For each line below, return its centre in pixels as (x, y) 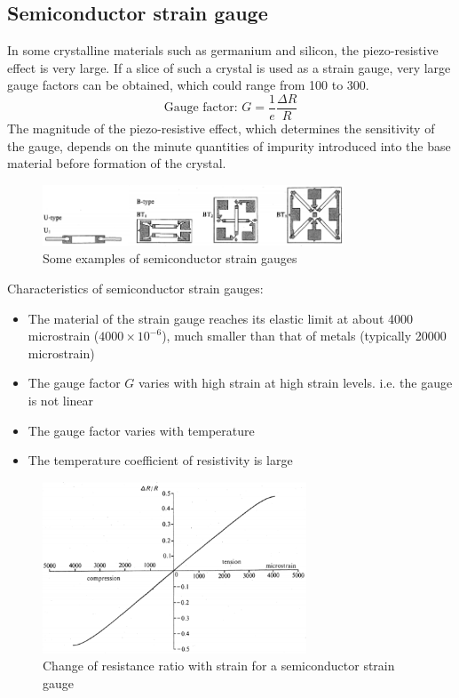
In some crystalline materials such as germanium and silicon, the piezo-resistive (223, 50)
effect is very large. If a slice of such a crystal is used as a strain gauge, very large (229, 67)
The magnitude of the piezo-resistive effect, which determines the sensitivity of (221, 128)
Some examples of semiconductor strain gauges (170, 258)
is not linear (61, 400)
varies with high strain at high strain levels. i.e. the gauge (296, 383)
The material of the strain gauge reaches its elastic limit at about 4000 (221, 318)
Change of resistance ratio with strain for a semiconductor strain (219, 666)
